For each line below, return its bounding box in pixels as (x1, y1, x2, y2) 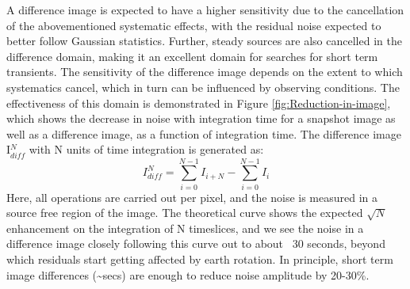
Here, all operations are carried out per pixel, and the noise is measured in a (6, 188, 378, 205)
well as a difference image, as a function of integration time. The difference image (6, 125, 401, 142)
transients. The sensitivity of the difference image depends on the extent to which (6, 63, 403, 80)
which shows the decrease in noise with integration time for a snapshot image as (6, 110, 396, 127)
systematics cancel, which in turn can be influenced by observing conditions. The (6, 78, 400, 95)
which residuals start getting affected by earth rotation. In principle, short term (6, 251, 393, 267)
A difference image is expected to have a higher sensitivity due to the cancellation (6, 2, 404, 17)
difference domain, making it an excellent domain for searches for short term (6, 48, 378, 64)
